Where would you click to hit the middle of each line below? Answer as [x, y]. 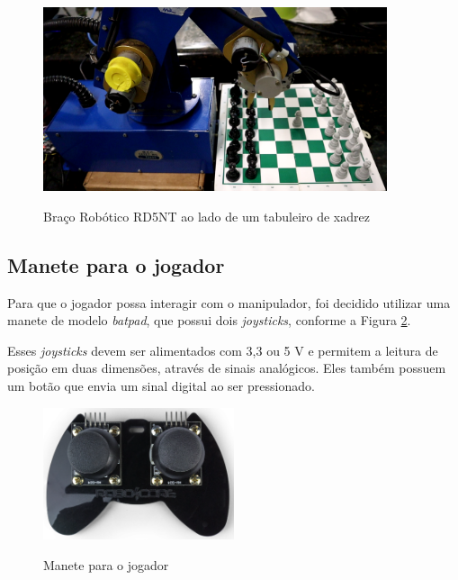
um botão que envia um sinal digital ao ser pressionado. [161, 385]
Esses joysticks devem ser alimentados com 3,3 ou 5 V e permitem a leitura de [223, 350]
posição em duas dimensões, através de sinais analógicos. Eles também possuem [227, 368]
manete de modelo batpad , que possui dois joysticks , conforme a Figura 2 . [209, 320]
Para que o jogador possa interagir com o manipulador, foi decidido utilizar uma [229, 302]
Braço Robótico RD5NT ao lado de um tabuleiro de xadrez [207, 216]
